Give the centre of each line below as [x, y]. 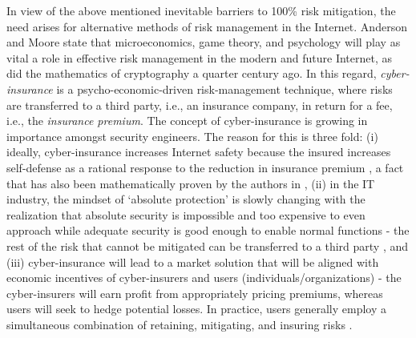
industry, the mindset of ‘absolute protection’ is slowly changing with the [186, 199]
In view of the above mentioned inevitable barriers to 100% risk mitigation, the [201, 10]
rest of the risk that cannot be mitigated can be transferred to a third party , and [208, 245]
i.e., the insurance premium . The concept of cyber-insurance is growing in [187, 121]
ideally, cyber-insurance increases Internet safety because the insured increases [199, 152]
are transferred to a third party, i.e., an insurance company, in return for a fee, [200, 105]
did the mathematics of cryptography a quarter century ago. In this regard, [192, 73]
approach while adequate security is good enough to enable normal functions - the [208, 230]
